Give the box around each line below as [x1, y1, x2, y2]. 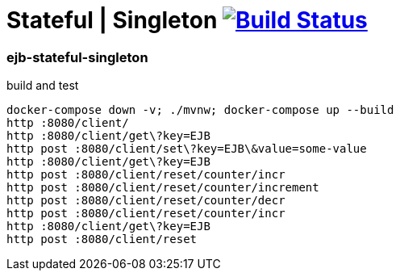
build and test [6, 78, 79, 93]
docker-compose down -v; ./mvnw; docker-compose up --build [6, 103, 394, 117]
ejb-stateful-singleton [6, 48, 148, 65]
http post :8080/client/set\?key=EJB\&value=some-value [6, 142, 367, 156]
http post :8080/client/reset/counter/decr [6, 194, 285, 208]
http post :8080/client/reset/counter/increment [6, 181, 319, 195]
